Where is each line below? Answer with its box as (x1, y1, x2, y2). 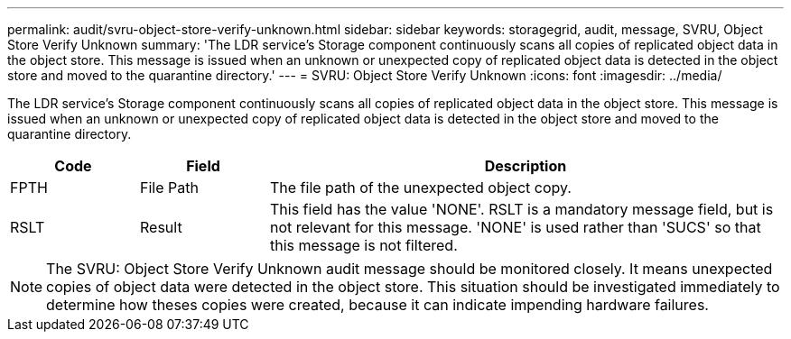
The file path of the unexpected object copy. (269, 179, 572, 197)
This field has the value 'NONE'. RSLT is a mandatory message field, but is (269, 200, 774, 218)
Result (139, 218, 182, 236)
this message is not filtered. (269, 236, 458, 254)
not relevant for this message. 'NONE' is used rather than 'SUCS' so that (269, 218, 761, 236)
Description (484, 157, 567, 175)
